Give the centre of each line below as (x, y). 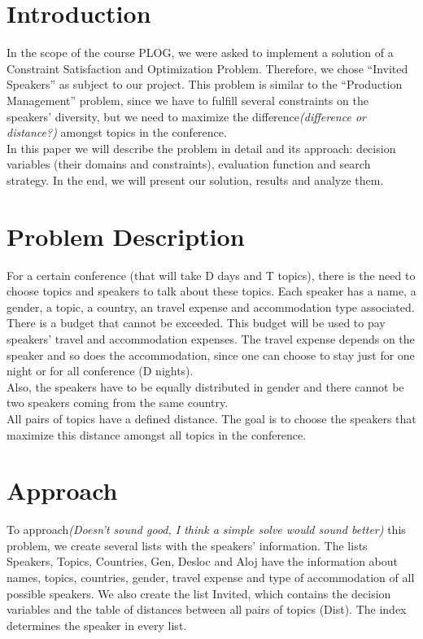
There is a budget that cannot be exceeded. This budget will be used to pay (196, 323)
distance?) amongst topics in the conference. (117, 132)
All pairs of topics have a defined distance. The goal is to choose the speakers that (211, 418)
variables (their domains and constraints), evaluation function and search (189, 164)
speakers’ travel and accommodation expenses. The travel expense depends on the (211, 338)
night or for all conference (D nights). (100, 371)
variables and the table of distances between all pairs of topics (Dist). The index (207, 609)
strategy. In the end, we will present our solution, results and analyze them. (195, 179)
